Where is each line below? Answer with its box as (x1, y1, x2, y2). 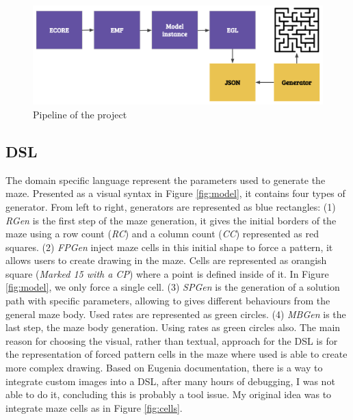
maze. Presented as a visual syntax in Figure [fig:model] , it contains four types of (5, 186, 345, 200)
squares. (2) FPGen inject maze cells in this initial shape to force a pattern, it (5, 239, 333, 254)
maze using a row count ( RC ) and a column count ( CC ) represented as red (5, 226, 319, 241)
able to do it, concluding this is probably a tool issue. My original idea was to (5, 387, 332, 402)
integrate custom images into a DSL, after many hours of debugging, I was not (5, 373, 335, 388)
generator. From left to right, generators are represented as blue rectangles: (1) (5, 199, 336, 213)
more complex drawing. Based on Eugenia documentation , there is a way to (5, 360, 323, 375)
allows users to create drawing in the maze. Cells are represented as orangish (5, 253, 327, 267)
